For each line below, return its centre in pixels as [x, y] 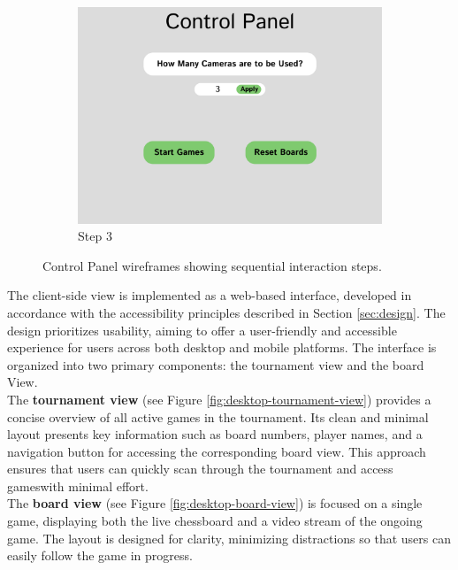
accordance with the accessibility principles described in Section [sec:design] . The [226, 312]
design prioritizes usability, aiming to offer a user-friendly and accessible [202, 330]
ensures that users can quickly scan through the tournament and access [200, 469]
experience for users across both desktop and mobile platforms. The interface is [222, 347]
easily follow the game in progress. [100, 555]
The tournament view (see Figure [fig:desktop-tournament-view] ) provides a [219, 399]
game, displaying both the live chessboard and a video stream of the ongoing [215, 521]
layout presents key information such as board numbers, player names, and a [215, 434]
